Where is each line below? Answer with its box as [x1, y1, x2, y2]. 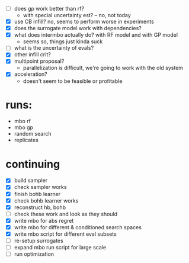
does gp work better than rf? [14, 5, 84, 12]
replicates [14, 136, 39, 144]
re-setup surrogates [14, 237, 63, 244]
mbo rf [14, 118, 31, 125]
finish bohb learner [14, 190, 61, 197]
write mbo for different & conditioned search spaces [14, 223, 142, 230]
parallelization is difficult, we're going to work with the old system [23, 65, 184, 72]
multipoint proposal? [14, 57, 65, 65]
